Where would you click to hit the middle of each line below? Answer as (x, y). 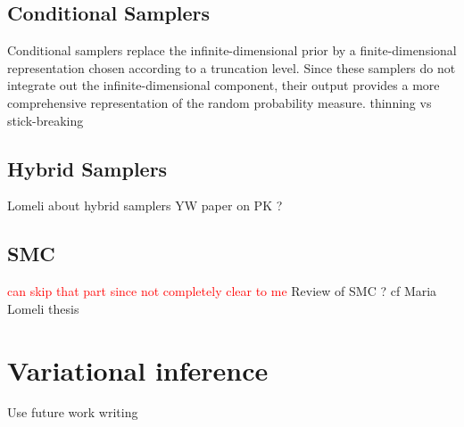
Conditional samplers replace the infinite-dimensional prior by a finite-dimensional (232, 50)
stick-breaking (46, 120)
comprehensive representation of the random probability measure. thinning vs (220, 102)
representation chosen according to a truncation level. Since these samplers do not (232, 67)
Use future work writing (73, 412)
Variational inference (138, 370)
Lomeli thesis (43, 308)
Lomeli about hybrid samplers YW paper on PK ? (145, 205)
